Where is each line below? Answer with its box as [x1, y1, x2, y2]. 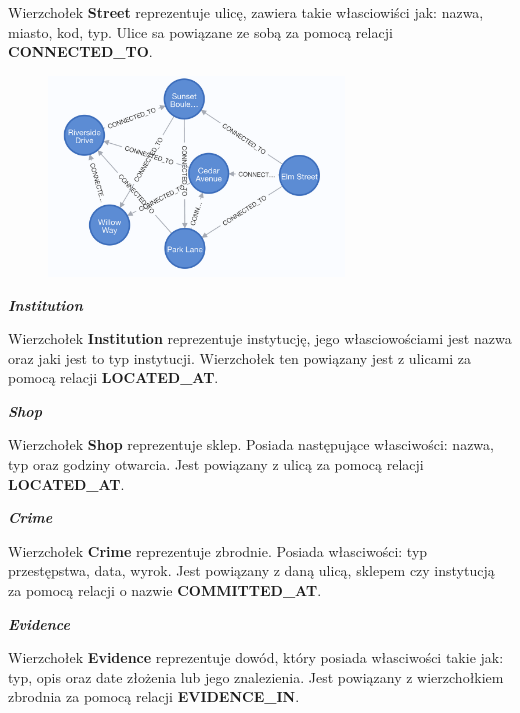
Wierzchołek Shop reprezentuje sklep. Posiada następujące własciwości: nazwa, [8, 434, 494, 455]
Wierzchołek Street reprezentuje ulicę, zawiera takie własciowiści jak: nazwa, [8, 2, 484, 22]
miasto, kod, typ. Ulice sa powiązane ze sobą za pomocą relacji [8, 21, 393, 42]
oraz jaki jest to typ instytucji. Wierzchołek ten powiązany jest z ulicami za [8, 347, 472, 368]
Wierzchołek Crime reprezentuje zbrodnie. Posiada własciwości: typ [8, 540, 428, 561]
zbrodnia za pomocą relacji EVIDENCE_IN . [8, 686, 300, 707]
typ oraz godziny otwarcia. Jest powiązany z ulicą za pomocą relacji [8, 454, 424, 475]
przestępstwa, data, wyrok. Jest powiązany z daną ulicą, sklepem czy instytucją [8, 560, 495, 581]
